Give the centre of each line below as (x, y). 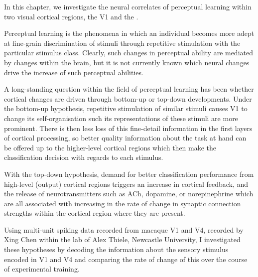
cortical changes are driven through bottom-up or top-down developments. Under (128, 98)
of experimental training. (42, 269)
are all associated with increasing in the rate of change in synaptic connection (123, 203)
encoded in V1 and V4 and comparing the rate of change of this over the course (126, 259)
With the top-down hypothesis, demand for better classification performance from (129, 174)
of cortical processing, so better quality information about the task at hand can (125, 138)
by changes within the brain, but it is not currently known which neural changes (127, 62)
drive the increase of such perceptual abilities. (74, 72)
